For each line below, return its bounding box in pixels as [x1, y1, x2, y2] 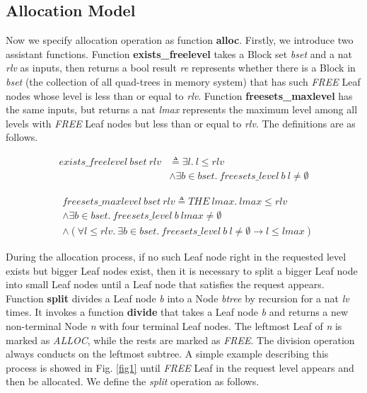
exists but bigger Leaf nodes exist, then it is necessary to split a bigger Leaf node [6, 263, 358, 278]
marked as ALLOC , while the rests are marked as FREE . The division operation [6, 332, 355, 347]
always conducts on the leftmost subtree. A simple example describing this [6, 346, 329, 361]
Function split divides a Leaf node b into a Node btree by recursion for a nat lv [6, 290, 349, 305]
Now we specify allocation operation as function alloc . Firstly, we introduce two [6, 33, 354, 47]
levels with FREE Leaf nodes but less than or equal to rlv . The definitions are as [6, 115, 356, 130]
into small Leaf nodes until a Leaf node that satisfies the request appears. [6, 277, 325, 292]
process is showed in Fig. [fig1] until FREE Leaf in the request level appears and [6, 360, 354, 375]
